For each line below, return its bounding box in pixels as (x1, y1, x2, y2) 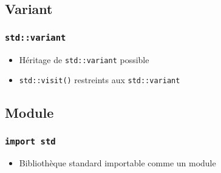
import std (5, 136, 56, 146)
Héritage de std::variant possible (19, 53, 149, 66)
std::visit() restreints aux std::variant (19, 73, 180, 86)
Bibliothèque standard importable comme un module (19, 157, 216, 169)
